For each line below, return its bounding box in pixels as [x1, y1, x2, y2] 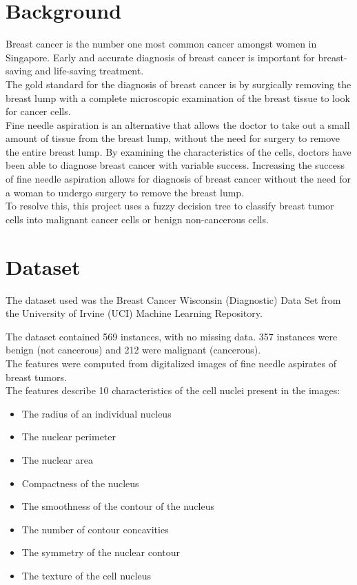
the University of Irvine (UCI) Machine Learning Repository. [6, 306, 263, 320]
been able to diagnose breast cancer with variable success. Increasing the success [6, 158, 345, 172]
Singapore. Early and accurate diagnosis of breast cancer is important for [6, 50, 315, 64]
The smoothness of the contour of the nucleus [21, 499, 214, 513]
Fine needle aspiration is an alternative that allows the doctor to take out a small [6, 117, 350, 132]
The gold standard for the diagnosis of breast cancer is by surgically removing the [6, 76, 351, 91]
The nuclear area [21, 452, 93, 466]
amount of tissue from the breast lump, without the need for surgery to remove [6, 131, 340, 145]
